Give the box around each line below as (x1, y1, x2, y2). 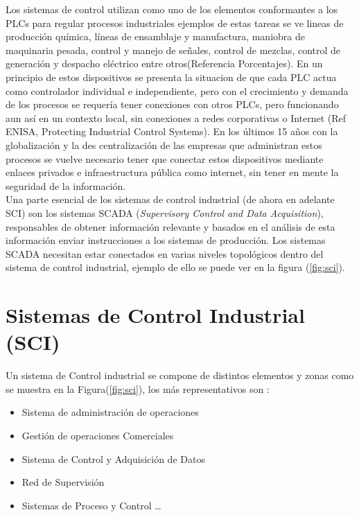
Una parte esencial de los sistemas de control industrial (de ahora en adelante (6, 192, 335, 207)
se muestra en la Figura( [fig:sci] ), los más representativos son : (6, 381, 270, 396)
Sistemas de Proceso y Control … (21, 498, 161, 512)
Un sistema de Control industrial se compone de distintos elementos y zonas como (6, 368, 354, 383)
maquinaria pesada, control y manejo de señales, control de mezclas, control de (6, 42, 341, 57)
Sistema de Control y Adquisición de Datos (21, 451, 205, 466)
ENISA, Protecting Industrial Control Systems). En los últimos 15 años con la (6, 124, 338, 139)
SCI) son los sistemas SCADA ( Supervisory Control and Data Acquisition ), (6, 205, 324, 220)
